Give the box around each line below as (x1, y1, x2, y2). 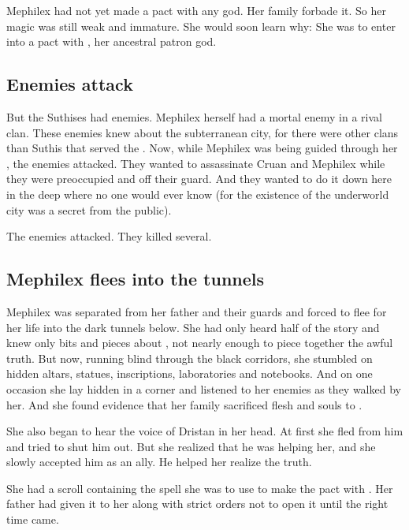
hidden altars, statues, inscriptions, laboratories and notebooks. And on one (6, 365, 373, 382)
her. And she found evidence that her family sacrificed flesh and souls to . (6, 396, 363, 412)
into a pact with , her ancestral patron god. (6, 33, 217, 50)
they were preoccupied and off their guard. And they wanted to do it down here (6, 170, 392, 187)
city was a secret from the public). (6, 201, 172, 218)
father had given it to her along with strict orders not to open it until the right (6, 495, 389, 512)
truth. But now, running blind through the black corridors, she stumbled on (6, 349, 373, 366)
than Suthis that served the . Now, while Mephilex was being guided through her (6, 140, 398, 156)
